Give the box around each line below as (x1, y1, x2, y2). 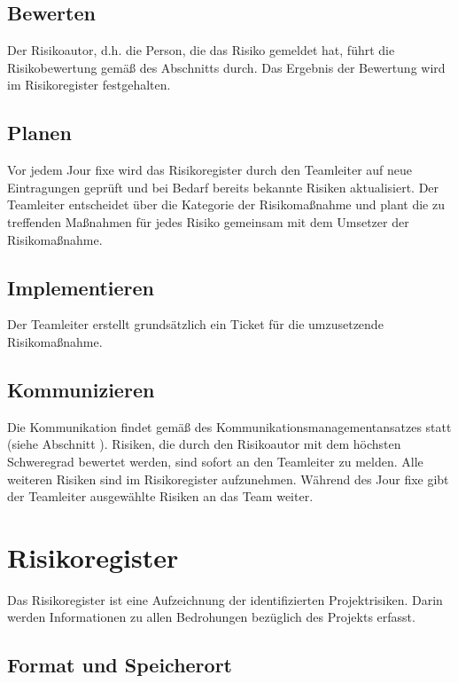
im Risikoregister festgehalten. (7, 75, 171, 94)
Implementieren (7, 273, 154, 301)
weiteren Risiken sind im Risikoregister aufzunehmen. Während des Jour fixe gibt (7, 469, 449, 488)
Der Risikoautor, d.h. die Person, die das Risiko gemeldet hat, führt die (7, 41, 395, 59)
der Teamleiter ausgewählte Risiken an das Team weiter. (7, 487, 314, 506)
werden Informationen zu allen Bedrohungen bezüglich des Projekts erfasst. (7, 608, 415, 626)
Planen (7, 119, 72, 146)
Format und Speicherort (7, 651, 232, 679)
